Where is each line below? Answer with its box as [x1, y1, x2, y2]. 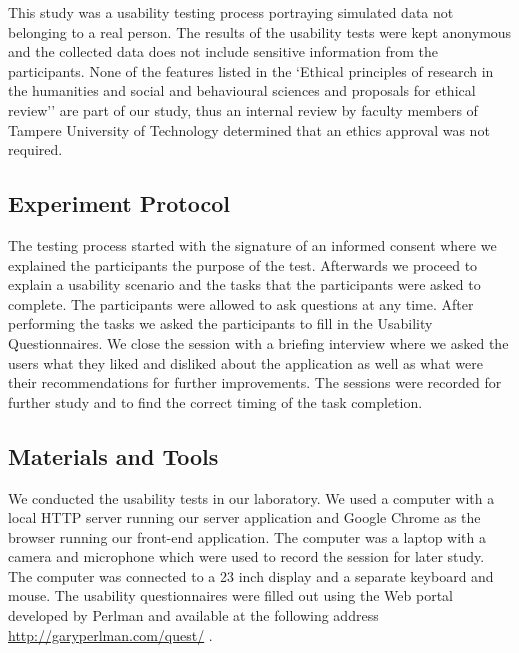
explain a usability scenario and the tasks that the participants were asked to [8, 274, 481, 295]
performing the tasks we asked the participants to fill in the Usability [8, 313, 433, 334]
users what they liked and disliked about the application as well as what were [8, 352, 483, 373]
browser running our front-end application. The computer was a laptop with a [8, 526, 486, 547]
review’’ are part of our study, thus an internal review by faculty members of [8, 99, 478, 120]
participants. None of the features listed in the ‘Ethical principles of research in [8, 60, 494, 81]
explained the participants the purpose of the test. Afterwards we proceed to [8, 254, 478, 275]
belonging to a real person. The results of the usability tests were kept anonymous [8, 21, 512, 42]
